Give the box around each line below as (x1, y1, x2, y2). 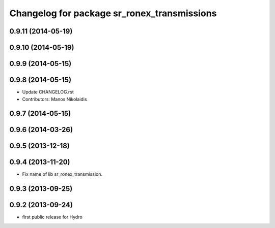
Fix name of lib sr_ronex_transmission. (22, 171, 103, 177)
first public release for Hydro (22, 214, 82, 220)
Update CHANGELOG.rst (22, 89, 74, 95)
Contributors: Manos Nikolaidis (22, 96, 87, 102)
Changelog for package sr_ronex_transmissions (9, 8, 217, 19)
